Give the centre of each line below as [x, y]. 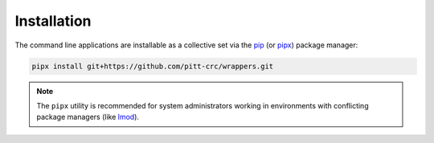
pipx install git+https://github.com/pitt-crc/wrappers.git [153, 66]
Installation [53, 21]
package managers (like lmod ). [88, 117]
